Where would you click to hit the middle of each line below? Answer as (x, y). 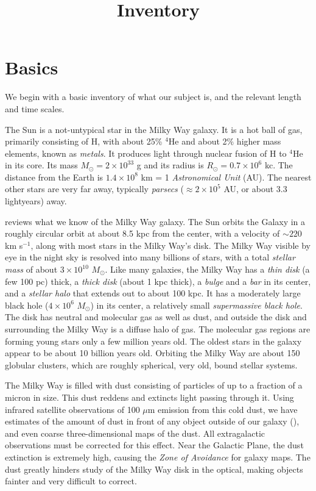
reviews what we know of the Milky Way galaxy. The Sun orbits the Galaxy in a (155, 221)
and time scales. (35, 108)
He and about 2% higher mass (225, 141)
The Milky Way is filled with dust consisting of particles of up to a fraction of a (154, 385)
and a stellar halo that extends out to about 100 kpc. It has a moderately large (153, 293)
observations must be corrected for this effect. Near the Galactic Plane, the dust (154, 445)
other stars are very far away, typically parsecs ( (94, 189)
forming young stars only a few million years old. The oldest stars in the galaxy (153, 341)
